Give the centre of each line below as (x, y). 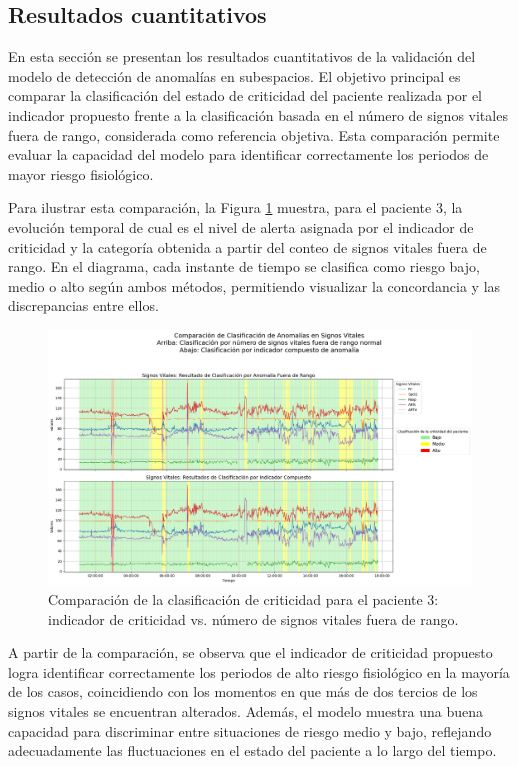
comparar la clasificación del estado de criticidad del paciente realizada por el (245, 95)
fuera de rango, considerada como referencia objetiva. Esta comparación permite (254, 134)
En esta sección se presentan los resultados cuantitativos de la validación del (242, 56)
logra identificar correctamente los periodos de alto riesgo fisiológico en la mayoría (259, 671)
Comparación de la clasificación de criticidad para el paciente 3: (243, 598)
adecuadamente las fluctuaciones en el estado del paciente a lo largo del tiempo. (252, 750)
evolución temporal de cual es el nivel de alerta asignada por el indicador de (241, 226)
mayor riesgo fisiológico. (81, 173)
